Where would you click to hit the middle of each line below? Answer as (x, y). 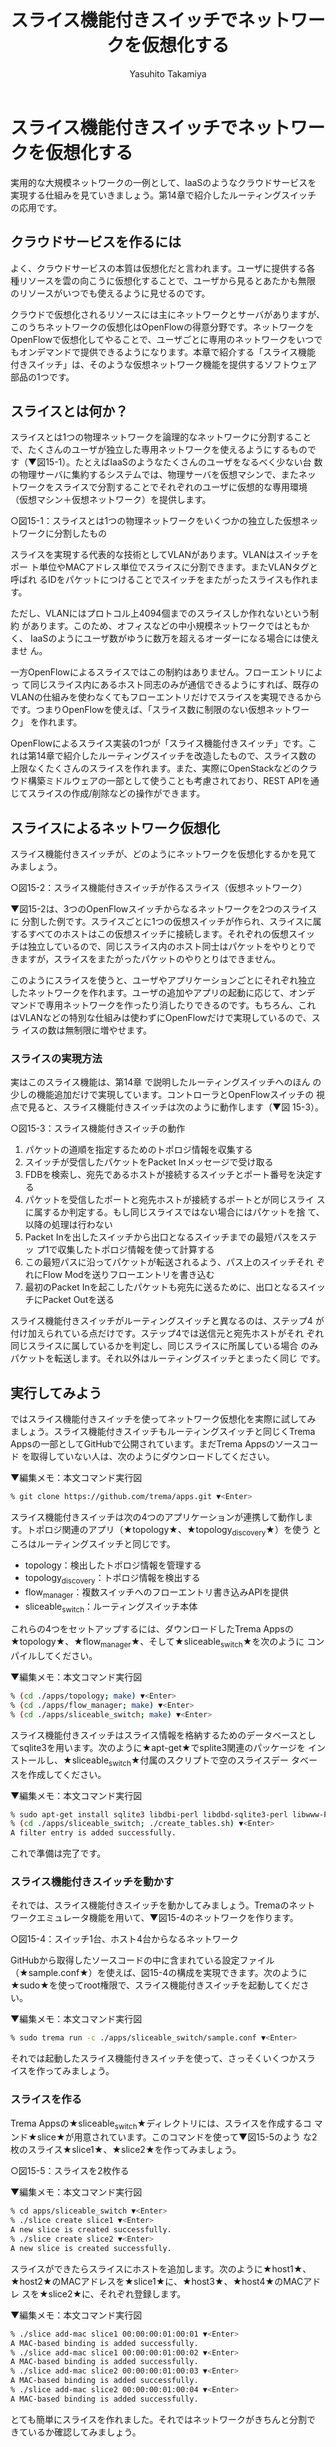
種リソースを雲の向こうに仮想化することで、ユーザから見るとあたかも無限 (163, 280)
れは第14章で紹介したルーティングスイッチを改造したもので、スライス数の (163, 756)
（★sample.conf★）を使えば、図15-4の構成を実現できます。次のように (159, 1973)
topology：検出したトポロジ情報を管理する (113, 1565)
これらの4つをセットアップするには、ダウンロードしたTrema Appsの (152, 1629)
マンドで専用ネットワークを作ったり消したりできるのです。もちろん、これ (163, 1005)
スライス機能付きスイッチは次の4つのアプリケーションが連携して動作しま (161, 1517)
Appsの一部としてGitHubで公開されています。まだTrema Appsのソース (156, 1444)
